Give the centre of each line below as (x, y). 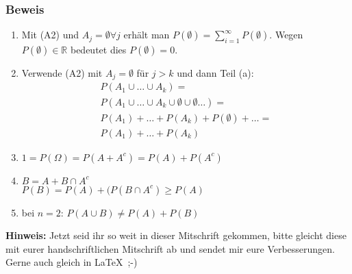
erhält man (147, 35)
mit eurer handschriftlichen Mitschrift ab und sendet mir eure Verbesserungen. (171, 248)
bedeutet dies (98, 50)
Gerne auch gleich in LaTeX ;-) (72, 262)
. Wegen (286, 35)
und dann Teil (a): (215, 73)
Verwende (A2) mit (62, 73)
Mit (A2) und (50, 35)
